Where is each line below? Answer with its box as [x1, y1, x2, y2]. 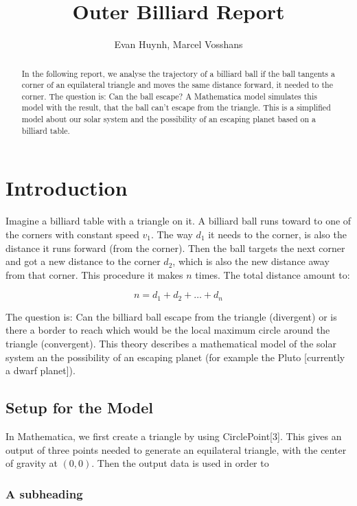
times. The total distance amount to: [195, 267, 350, 281]
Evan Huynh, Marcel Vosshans [114, 37, 243, 51]
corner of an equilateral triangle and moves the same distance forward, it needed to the [21, 79, 334, 91]
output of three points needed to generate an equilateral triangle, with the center [5, 442, 347, 457]
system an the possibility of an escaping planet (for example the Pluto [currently [5, 349, 345, 364]
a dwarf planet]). [5, 363, 76, 378]
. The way [150, 227, 193, 241]
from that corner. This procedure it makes [5, 267, 183, 281]
